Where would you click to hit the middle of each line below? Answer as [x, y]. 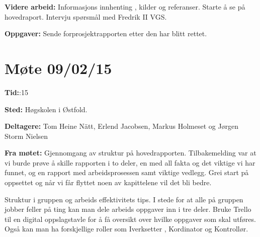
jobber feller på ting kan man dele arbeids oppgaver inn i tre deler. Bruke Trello [128, 209]
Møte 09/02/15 [58, 68]
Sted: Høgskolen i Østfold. [46, 109]
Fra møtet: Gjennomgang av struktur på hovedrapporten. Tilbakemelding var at [131, 153]
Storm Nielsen [26, 136]
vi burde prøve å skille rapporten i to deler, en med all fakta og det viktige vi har [130, 162]
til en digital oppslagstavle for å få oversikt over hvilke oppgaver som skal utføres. [130, 219]
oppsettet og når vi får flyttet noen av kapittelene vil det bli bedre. [108, 182]
